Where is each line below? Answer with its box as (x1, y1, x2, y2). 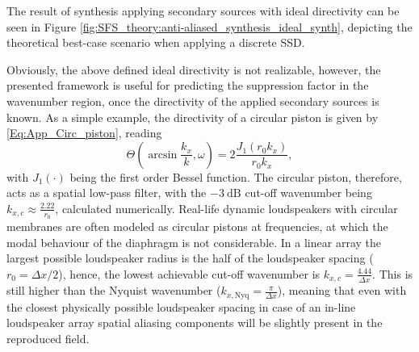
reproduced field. (6, 330, 90, 347)
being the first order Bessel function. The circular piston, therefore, (69, 168, 402, 185)
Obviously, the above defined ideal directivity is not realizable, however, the (6, 61, 381, 78)
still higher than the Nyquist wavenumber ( (6, 282, 221, 299)
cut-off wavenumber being (245, 184, 372, 201)
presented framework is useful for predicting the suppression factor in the (6, 77, 369, 94)
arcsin (148, 149, 178, 161)
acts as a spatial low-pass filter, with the (6, 184, 207, 201)
